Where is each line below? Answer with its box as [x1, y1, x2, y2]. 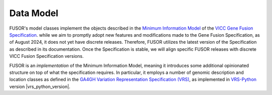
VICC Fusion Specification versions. [9, 53, 84, 59]
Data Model [9, 8, 58, 19]
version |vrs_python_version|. [9, 83, 71, 89]
